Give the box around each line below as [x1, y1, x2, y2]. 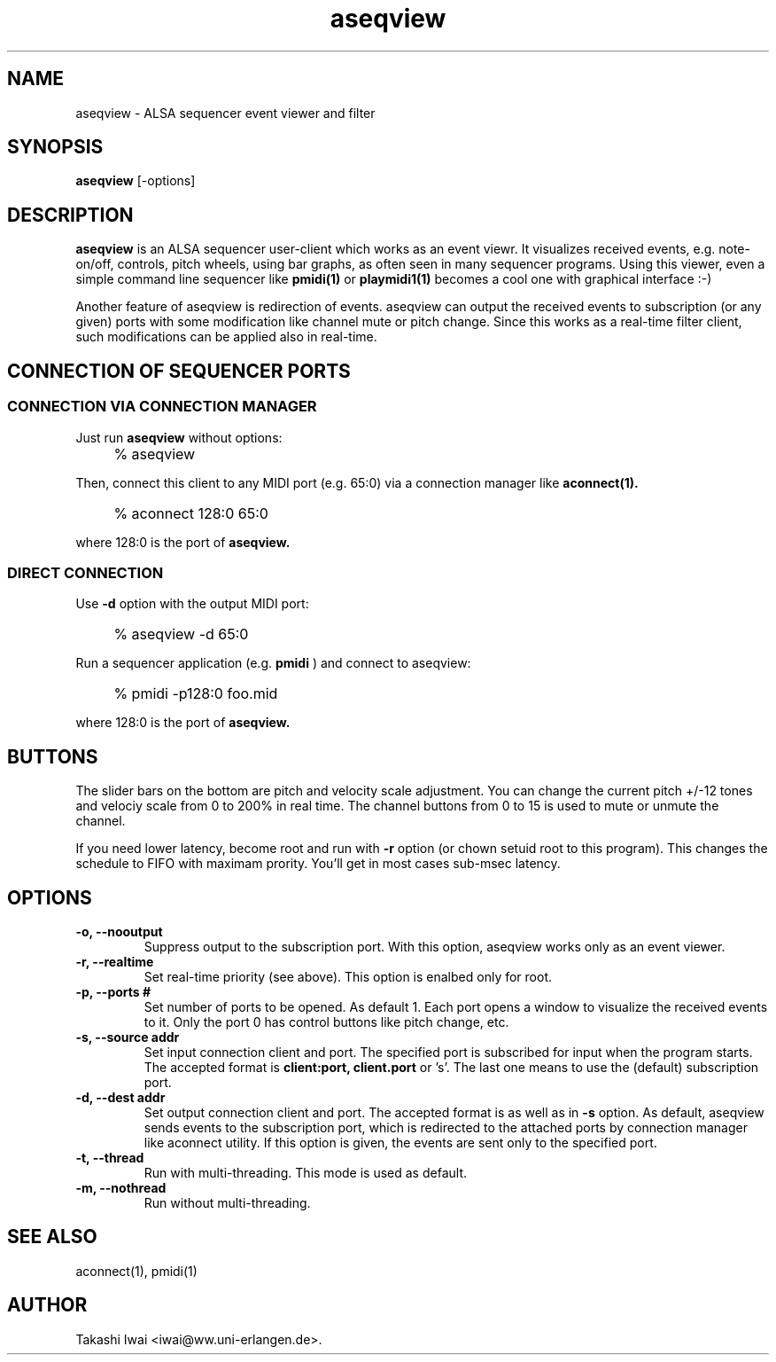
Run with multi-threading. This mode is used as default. [144, 1164, 467, 1180]
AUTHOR [7, 1294, 88, 1317]
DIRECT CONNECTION [7, 563, 164, 582]
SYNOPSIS [7, 136, 104, 159]
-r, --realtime [75, 953, 154, 969]
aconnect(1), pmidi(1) [75, 1263, 198, 1279]
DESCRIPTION [7, 203, 134, 226]
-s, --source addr [75, 1029, 180, 1045]
